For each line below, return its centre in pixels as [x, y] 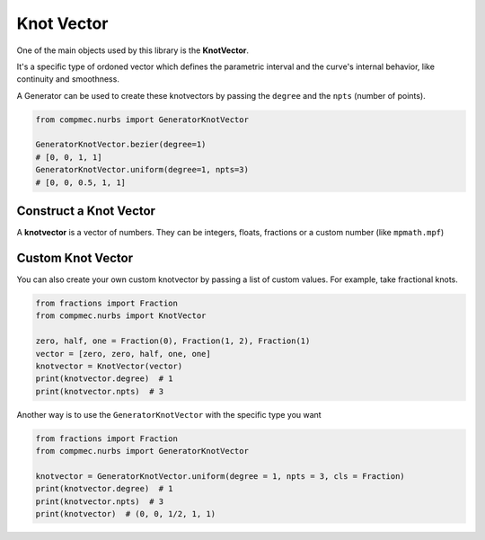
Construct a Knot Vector [86, 211]
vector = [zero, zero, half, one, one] [123, 354]
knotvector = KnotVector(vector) [109, 366]
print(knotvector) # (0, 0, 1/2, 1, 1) [125, 514]
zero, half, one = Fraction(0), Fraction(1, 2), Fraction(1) [173, 341]
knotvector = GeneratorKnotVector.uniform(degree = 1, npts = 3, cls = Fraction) [220, 476]
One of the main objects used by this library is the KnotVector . [132, 50]
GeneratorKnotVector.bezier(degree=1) [121, 145]
